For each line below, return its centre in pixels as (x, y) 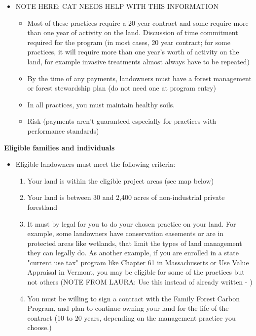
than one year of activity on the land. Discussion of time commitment (133, 32)
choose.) (39, 327)
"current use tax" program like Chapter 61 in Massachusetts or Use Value (138, 262)
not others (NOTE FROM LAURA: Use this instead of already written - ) (140, 282)
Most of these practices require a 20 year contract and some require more (138, 23)
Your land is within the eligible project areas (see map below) (121, 180)
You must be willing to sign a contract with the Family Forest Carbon (134, 298)
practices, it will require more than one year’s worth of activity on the (133, 52)
